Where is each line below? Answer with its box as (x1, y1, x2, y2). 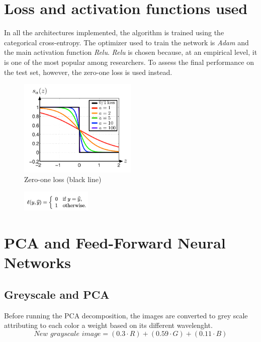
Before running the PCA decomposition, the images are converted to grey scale (4, 310, 248, 320)
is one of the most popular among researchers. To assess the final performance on (4, 56, 254, 67)
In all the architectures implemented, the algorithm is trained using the (4, 27, 224, 38)
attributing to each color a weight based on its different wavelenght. (4, 320, 213, 330)
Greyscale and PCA (4, 286, 110, 302)
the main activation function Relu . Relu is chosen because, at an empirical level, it (4, 47, 257, 57)
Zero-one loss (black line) (24, 174, 102, 185)
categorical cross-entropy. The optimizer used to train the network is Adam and (4, 37, 249, 47)
